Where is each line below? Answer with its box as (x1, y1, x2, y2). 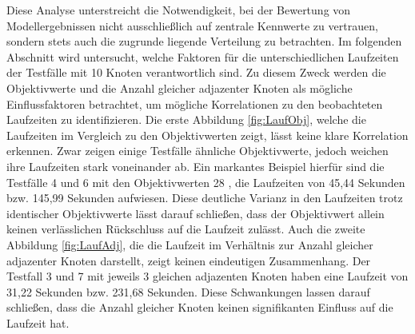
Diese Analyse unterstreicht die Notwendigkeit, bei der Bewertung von (6, 2, 351, 18)
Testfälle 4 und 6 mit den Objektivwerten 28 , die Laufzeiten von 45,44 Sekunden (6, 173, 405, 190)
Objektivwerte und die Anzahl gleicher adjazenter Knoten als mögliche (6, 79, 353, 96)
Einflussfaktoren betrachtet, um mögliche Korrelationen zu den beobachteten (6, 95, 383, 112)
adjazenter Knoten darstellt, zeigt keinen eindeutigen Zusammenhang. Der (6, 252, 371, 268)
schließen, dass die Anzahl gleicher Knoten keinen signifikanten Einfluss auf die (6, 299, 393, 316)
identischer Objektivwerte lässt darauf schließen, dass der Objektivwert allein (6, 205, 385, 221)
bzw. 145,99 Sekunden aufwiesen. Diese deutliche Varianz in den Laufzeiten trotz (6, 189, 403, 206)
